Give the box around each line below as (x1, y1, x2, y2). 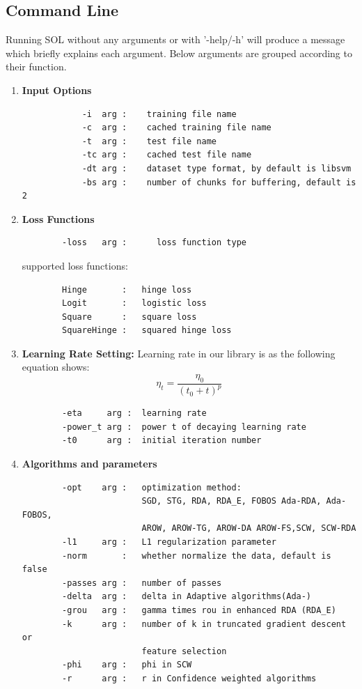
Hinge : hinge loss (62, 284, 192, 295)
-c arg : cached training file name (81, 123, 271, 133)
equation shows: (22, 359, 90, 374)
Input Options (22, 82, 92, 97)
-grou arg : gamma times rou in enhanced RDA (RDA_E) (62, 605, 336, 615)
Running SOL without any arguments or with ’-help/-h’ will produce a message (6, 32, 345, 47)
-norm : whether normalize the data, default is (62, 550, 331, 561)
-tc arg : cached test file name (81, 150, 252, 160)
